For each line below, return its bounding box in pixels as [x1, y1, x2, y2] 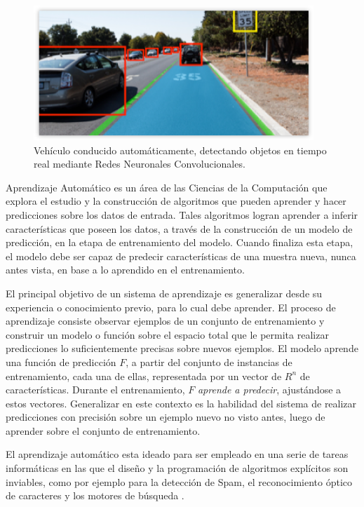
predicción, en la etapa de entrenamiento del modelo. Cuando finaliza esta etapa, [6, 235, 353, 250]
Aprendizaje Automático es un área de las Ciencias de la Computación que [6, 180, 328, 194]
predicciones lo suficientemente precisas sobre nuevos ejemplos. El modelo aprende [6, 341, 358, 356]
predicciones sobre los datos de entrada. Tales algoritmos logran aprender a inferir [6, 207, 358, 222]
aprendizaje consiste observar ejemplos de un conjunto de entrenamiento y [6, 313, 325, 328]
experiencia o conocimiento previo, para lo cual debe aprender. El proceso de [6, 299, 336, 314]
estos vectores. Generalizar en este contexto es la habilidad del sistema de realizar [6, 396, 357, 410]
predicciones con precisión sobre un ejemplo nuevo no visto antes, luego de [6, 410, 325, 424]
